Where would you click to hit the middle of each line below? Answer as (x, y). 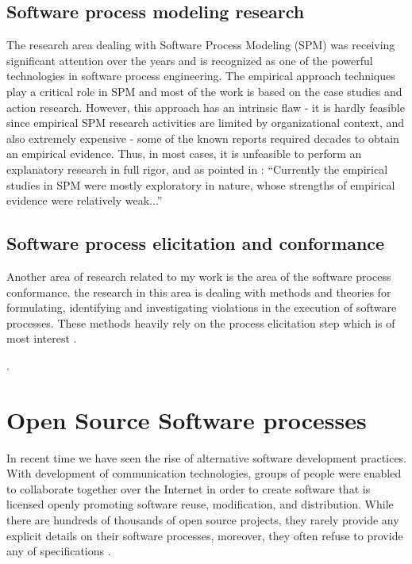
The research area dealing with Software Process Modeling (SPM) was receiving (201, 45)
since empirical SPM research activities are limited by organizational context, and (206, 123)
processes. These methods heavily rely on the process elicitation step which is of (201, 322)
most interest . (42, 338)
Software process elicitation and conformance (196, 243)
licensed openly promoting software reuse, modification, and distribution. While (200, 504)
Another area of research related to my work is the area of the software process (199, 276)
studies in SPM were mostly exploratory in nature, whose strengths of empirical (201, 184)
